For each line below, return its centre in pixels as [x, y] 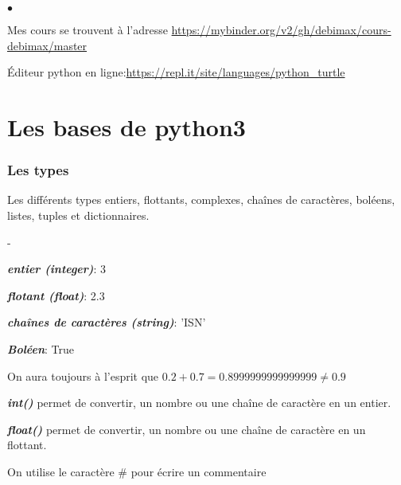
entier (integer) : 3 [57, 269]
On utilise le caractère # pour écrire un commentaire [137, 471]
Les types [38, 170]
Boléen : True [41, 348]
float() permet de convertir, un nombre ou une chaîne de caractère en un [187, 429]
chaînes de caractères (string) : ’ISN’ [107, 322]
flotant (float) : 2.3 [56, 295]
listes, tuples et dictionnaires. [78, 215]
